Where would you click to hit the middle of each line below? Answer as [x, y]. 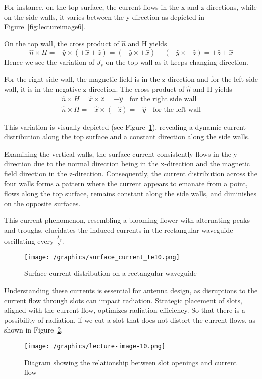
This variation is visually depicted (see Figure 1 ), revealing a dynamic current [125, 127]
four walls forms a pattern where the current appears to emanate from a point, [126, 183]
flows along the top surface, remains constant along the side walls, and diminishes [130, 193]
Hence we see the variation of [49, 62]
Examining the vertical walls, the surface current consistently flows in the [118, 153]
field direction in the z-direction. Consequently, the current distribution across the [131, 174]
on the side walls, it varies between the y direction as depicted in [104, 16]
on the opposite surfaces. [42, 203]
